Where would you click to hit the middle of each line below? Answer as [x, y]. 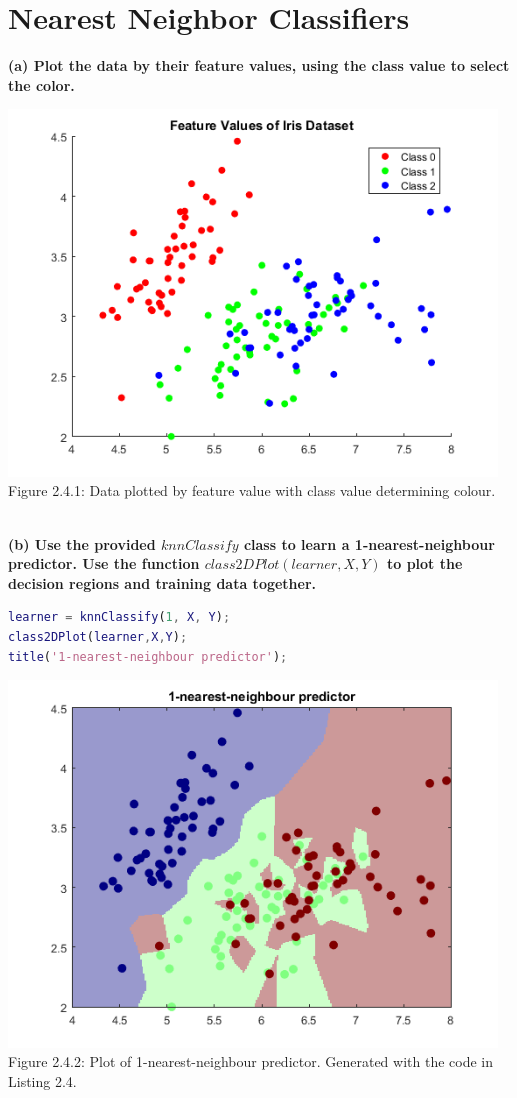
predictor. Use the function [104, 563]
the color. [41, 84]
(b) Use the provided [82, 543]
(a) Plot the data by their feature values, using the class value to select [259, 65]
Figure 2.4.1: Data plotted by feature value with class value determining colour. [252, 490]
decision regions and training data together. [162, 582]
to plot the [424, 563]
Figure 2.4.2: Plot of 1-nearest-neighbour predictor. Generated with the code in [251, 1061]
